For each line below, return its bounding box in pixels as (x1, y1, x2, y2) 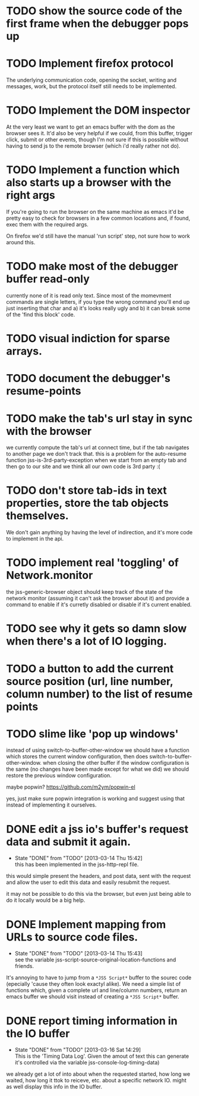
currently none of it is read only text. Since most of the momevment (6, 292, 172, 299)
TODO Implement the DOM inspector (6, 104, 191, 117)
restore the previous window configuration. (6, 772, 112, 779)
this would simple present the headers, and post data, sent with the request (6, 873, 191, 880)
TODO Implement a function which (6, 163, 180, 177)
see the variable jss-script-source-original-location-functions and (14, 956, 176, 963)
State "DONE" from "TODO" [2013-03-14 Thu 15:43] (14, 950, 143, 957)
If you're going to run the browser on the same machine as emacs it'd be (6, 208, 184, 215)
